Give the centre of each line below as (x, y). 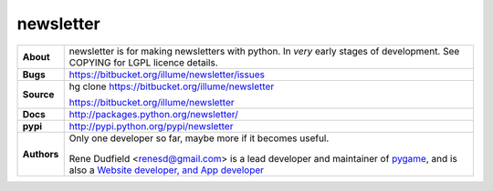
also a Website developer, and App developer (167, 170)
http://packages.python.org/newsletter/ (154, 114)
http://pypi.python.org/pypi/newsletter (151, 126)
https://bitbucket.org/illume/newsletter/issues (167, 75)
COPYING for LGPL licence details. (143, 62)
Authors (41, 154)
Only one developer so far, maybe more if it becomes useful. (199, 138)
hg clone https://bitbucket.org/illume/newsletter (172, 86)
